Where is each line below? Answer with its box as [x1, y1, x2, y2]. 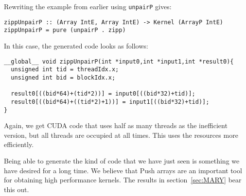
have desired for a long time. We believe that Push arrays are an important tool [4, 165, 242, 175]
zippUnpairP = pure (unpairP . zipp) [4, 27, 126, 34]
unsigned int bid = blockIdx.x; [11, 74, 116, 81]
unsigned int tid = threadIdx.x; [11, 66, 119, 73]
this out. [4, 184, 29, 194]
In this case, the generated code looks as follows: [4, 40, 148, 50]
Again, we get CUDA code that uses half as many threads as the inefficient [4, 120, 228, 131]
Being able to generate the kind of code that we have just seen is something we [4, 155, 240, 165]
